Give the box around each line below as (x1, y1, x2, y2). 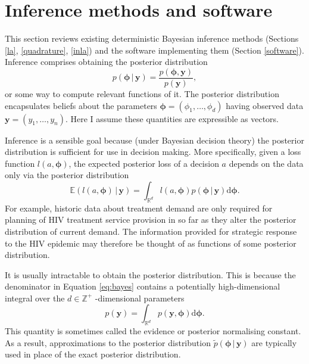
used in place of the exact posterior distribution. (5, 348, 181, 360)
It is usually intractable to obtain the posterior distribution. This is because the (5, 268, 296, 281)
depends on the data (229, 157, 304, 169)
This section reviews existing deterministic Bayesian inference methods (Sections (5, 32, 299, 45)
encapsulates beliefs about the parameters (5, 99, 157, 111)
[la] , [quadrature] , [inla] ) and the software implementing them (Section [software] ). (5, 43, 304, 56)
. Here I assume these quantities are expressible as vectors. (65, 112, 279, 125)
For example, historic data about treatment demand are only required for (5, 201, 273, 214)
